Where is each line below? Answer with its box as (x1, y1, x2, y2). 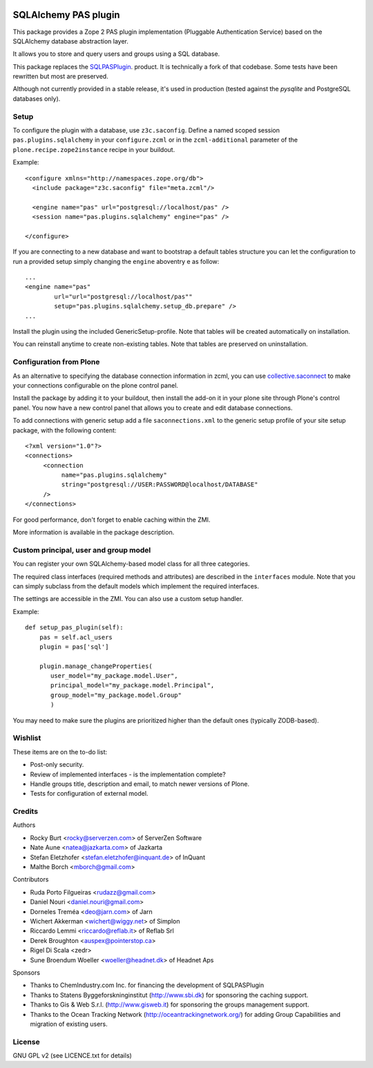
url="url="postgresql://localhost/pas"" (54, 292, 193, 301)
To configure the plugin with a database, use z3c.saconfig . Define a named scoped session (12, 126, 280, 134)
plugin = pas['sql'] (39, 642, 109, 651)
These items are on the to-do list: (12, 747, 108, 756)
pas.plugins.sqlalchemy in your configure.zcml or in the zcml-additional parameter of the (12, 135, 298, 144)
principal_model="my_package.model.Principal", (50, 681, 215, 689)
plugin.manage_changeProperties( (39, 662, 153, 670)
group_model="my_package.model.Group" (50, 691, 182, 699)
